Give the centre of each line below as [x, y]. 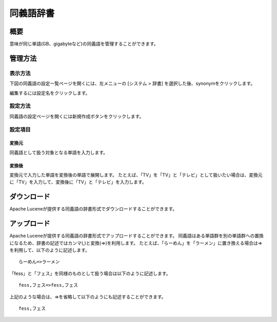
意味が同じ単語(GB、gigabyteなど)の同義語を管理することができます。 [84, 44]
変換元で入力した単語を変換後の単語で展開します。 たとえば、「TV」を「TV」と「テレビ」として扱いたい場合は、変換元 [136, 175]
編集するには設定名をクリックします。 [50, 93]
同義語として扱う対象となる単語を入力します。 [58, 152]
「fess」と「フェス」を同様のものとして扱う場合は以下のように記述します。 [90, 273]
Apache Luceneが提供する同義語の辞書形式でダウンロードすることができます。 [93, 209]
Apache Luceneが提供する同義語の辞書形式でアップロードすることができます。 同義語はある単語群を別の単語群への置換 [136, 236]
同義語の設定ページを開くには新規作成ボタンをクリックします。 [77, 116]
